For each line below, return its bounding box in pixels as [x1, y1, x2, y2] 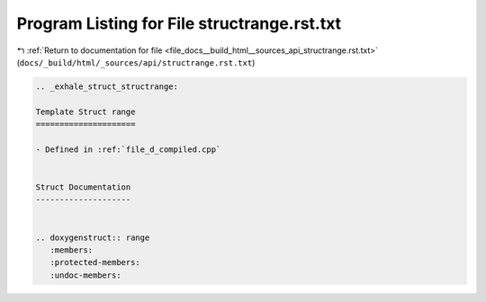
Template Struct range [35, 106, 136, 117]
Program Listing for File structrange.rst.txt [16, 13, 342, 33]
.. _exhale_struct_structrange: [35, 81, 179, 92]
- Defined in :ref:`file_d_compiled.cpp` [35, 144, 221, 155]
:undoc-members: [49, 270, 121, 280]
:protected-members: [49, 257, 141, 268]
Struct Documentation [35, 182, 131, 192]
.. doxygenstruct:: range [35, 232, 150, 243]
